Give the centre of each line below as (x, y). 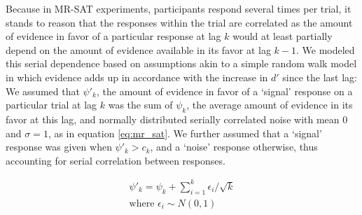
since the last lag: (320, 77)
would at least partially (283, 36)
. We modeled (325, 49)
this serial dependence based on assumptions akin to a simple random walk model (181, 63)
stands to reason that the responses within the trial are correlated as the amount (179, 22)
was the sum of (140, 105)
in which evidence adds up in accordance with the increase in (137, 77)
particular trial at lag (51, 105)
